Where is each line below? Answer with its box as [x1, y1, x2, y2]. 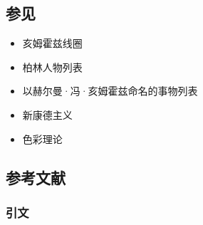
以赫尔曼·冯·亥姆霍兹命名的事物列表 [22, 83, 198, 98]
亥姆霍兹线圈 [22, 36, 83, 51]
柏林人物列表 [22, 59, 83, 74]
